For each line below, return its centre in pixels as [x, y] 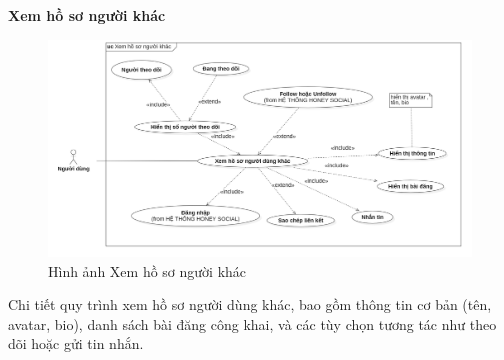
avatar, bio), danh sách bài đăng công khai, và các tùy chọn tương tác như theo [252, 323]
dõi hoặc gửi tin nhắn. [76, 343]
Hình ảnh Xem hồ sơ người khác [147, 270]
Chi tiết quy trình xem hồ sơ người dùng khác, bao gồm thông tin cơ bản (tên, [250, 304]
